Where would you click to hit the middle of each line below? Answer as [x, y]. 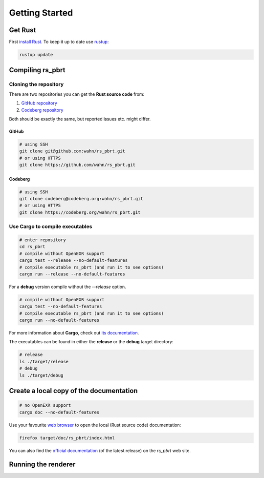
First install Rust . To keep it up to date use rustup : [59, 42]
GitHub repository [39, 103]
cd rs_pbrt [32, 247]
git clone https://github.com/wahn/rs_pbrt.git [77, 165]
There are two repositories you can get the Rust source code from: [77, 94]
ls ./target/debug [41, 375]
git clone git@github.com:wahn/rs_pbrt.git [72, 151]
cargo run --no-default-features [59, 320]
